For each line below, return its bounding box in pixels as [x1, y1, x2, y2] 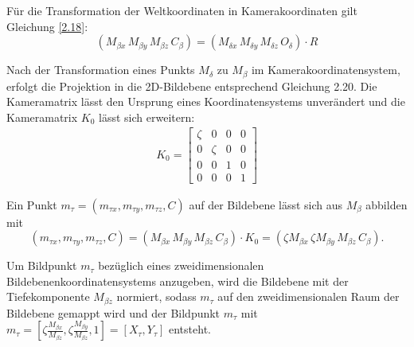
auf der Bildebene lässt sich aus [189, 196, 343, 212]
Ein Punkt [6, 196, 57, 212]
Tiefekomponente [6, 288, 90, 305]
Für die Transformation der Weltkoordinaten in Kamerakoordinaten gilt [6, 2, 357, 18]
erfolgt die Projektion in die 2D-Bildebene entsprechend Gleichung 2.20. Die [6, 77, 377, 94]
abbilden [365, 196, 408, 212]
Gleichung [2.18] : [6, 18, 88, 34]
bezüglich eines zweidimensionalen [98, 257, 264, 274]
